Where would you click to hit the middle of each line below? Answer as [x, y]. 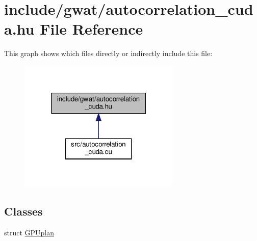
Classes [23, 211]
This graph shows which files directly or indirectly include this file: [108, 53]
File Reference [92, 29]
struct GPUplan [29, 232]
